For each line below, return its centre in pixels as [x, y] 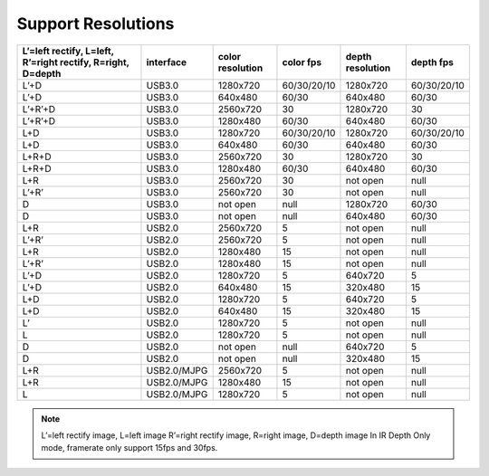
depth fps [432, 62]
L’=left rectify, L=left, [68, 51]
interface [167, 62]
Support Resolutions [96, 24]
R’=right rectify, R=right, [76, 62]
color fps [302, 62]
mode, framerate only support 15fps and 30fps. [129, 448]
